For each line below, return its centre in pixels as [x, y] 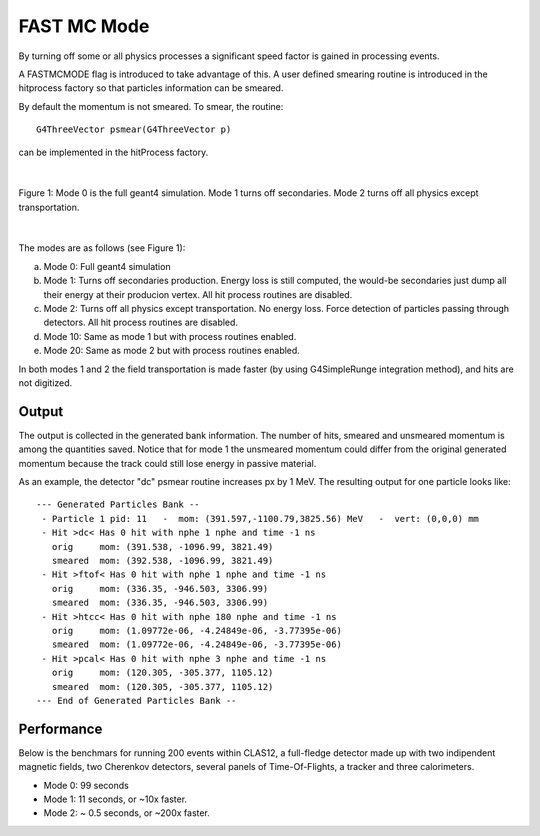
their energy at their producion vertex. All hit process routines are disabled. [198, 294]
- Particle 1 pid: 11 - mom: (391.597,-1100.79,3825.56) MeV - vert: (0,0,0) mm [260, 518]
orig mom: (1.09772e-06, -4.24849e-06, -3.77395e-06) [196, 630]
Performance [60, 728]
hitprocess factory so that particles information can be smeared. [151, 88]
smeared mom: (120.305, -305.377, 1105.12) [162, 686]
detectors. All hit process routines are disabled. [141, 322]
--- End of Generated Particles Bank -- [136, 700]
